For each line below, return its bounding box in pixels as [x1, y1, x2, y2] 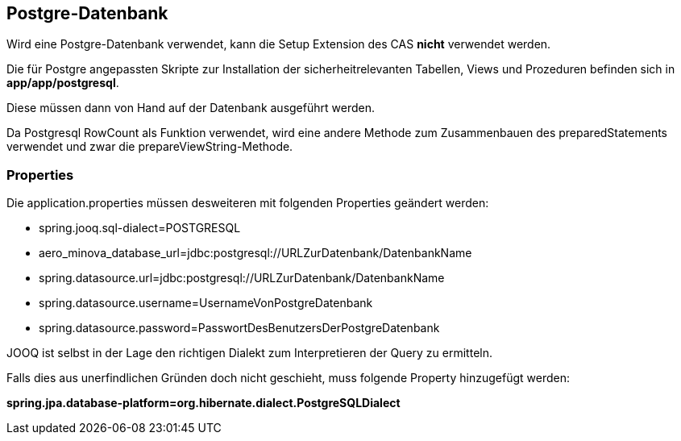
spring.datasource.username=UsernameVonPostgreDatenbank [39, 296, 373, 310]
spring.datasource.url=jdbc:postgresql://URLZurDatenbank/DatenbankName [39, 271, 445, 285]
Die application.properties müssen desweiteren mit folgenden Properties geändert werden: [6, 196, 489, 210]
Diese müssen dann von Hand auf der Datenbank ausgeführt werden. [6, 101, 375, 115]
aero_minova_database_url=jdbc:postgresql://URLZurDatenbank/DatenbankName [39, 246, 472, 260]
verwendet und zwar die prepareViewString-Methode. [6, 139, 293, 154]
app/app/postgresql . [6, 76, 119, 90]
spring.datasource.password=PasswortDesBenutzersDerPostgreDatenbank [39, 321, 440, 335]
